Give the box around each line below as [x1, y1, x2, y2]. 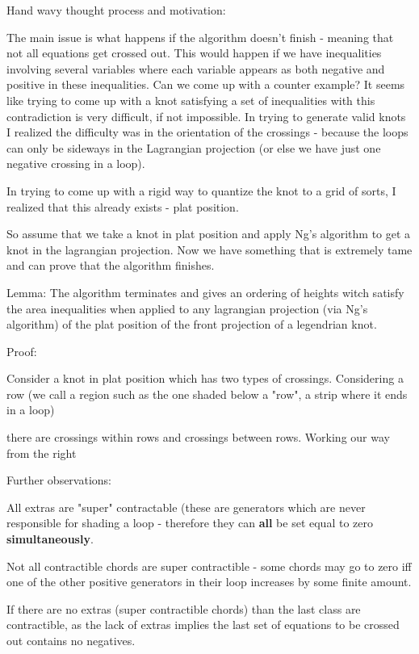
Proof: [6, 342, 37, 359]
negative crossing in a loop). [6, 155, 145, 172]
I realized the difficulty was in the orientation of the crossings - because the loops [6, 124, 409, 140]
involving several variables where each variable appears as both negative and [6, 60, 385, 77]
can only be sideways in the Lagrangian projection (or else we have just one [6, 139, 381, 156]
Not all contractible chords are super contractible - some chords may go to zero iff [6, 557, 412, 574]
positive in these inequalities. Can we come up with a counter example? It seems [6, 76, 405, 93]
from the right [6, 444, 77, 461]
